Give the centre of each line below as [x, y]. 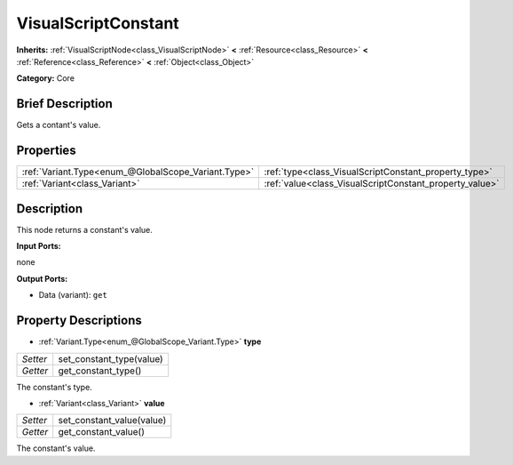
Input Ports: [39, 246]
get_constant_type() [100, 371]
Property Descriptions [79, 321]
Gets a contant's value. [59, 125]
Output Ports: [42, 278]
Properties [46, 151]
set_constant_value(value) [112, 421]
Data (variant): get [73, 295]
